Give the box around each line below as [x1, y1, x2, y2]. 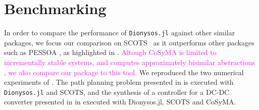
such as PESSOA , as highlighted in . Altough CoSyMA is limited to [4, 47, 217, 58]
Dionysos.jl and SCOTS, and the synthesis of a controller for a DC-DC [4, 86, 230, 97]
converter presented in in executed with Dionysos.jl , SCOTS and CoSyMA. [4, 96, 236, 107]
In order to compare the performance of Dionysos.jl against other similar [4, 27, 235, 38]
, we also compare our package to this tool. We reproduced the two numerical [4, 67, 244, 77]
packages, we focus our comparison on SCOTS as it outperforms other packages [4, 37, 254, 47]
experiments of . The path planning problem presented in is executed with [4, 77, 234, 87]
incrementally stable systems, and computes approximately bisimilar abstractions [4, 57, 255, 67]
